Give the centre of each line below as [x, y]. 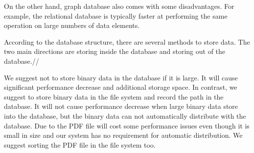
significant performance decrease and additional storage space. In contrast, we [121, 87]
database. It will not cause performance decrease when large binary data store [121, 106]
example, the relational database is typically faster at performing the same [116, 15]
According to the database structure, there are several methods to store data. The [127, 41]
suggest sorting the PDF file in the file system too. [80, 144]
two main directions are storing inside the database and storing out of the [115, 51]
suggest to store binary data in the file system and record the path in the [114, 96]
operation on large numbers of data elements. [72, 25]
